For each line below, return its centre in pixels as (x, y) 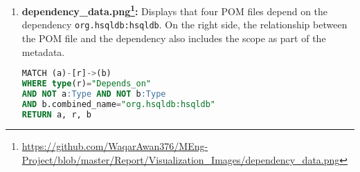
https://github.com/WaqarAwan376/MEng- (115, 146)
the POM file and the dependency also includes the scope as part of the (174, 38)
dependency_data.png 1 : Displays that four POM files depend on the (175, 10)
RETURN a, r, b (57, 114)
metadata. (43, 51)
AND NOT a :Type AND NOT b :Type (94, 94)
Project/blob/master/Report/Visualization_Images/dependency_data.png (181, 160)
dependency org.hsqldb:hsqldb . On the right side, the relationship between (184, 25)
